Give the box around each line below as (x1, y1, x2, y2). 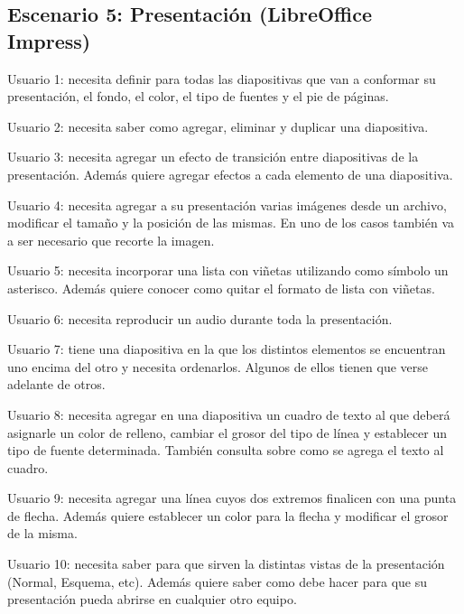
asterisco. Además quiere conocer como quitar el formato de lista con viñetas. (7, 278, 435, 297)
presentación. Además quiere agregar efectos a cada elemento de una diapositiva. (7, 164, 453, 183)
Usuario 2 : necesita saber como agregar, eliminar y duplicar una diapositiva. (7, 116, 429, 135)
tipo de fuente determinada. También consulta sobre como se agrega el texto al (7, 441, 444, 460)
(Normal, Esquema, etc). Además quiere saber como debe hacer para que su (7, 572, 427, 591)
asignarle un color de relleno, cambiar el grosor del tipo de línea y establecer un (7, 423, 447, 442)
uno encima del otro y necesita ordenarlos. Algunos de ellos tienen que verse (7, 357, 429, 376)
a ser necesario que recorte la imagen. (7, 230, 215, 249)
